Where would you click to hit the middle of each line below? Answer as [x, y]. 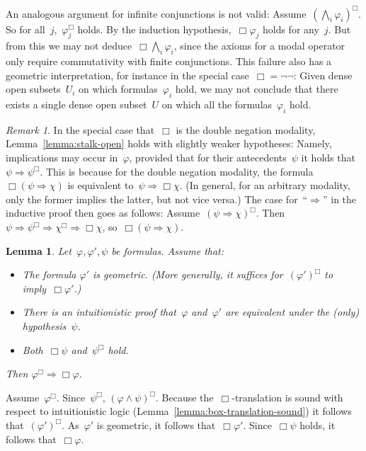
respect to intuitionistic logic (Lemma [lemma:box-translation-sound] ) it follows [179, 411]
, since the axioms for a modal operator [259, 46]
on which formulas [118, 89]
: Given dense [323, 75]
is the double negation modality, [246, 129]
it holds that [328, 158]
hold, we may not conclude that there [257, 89]
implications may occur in [62, 158]
